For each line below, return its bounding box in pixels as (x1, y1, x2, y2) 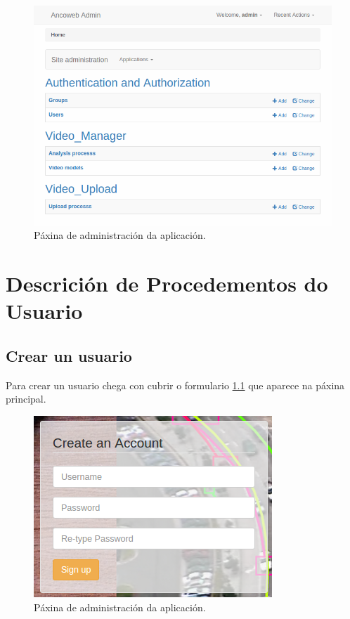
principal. (6, 391, 46, 406)
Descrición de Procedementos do (6, 269, 328, 298)
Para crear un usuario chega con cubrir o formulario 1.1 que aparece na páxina (6, 377, 345, 392)
